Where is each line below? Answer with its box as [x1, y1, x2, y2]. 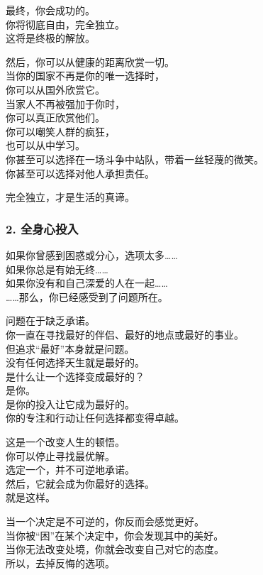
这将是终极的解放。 [6, 31, 95, 45]
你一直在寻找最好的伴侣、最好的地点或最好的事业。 [6, 327, 244, 341]
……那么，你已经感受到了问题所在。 [6, 289, 168, 304]
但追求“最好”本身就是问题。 [6, 341, 135, 356]
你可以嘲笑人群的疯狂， [6, 124, 115, 138]
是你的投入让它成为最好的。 [6, 396, 135, 411]
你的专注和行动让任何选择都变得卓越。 [6, 410, 184, 425]
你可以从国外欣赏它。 [6, 82, 105, 97]
